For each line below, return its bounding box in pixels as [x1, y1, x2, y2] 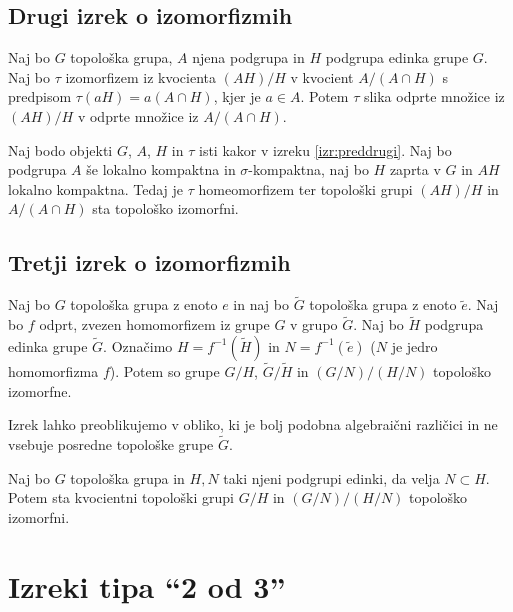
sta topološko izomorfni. [92, 198, 239, 219]
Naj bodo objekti [8, 139, 113, 160]
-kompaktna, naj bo [248, 159, 369, 180]
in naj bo [233, 294, 289, 315]
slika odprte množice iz [363, 86, 505, 107]
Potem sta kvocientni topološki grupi [8, 487, 234, 508]
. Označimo [103, 335, 173, 356]
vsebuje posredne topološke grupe [8, 434, 214, 454]
